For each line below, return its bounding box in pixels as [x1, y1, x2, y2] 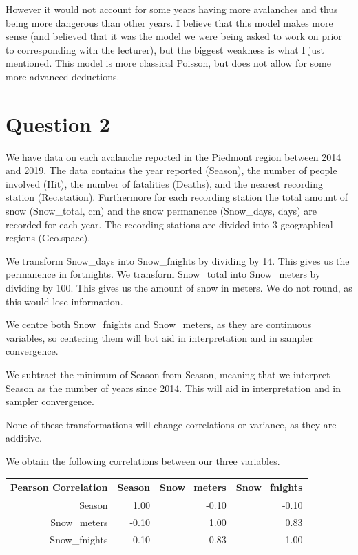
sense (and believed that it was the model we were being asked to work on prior [6, 29, 342, 43]
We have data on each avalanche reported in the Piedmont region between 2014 [6, 149, 341, 164]
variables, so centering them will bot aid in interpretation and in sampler [6, 330, 313, 345]
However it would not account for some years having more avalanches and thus [6, 2, 338, 16]
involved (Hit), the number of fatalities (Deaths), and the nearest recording [6, 176, 324, 191]
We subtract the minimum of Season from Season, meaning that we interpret [6, 367, 330, 381]
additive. [6, 431, 42, 445]
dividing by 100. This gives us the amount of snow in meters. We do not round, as [6, 281, 352, 295]
